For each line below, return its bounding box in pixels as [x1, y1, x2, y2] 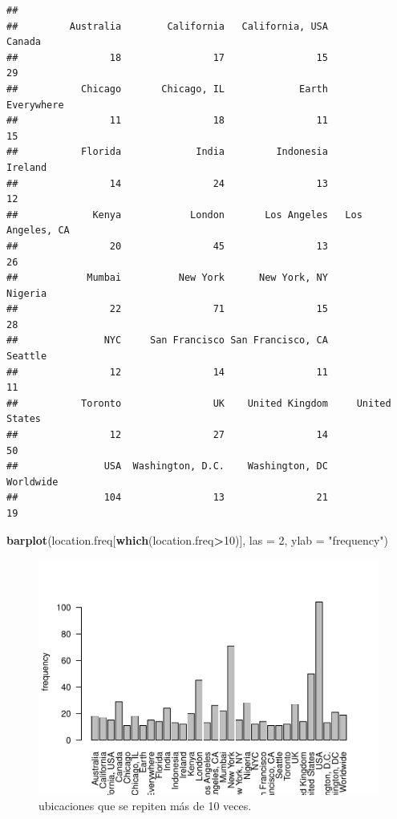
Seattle [6, 351, 47, 363]
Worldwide [6, 476, 59, 488]
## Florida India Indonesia [6, 146, 328, 158]
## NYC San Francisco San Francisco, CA [6, 334, 328, 347]
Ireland [6, 161, 47, 173]
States [6, 413, 41, 425]
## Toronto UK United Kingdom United [6, 397, 391, 409]
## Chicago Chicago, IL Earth [6, 83, 328, 95]
